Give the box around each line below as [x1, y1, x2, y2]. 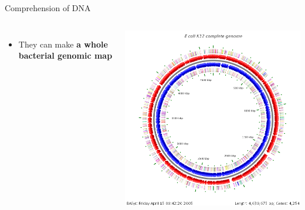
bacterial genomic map [18, 49, 113, 62]
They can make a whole [18, 38, 108, 50]
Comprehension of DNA [5, 2, 91, 13]
